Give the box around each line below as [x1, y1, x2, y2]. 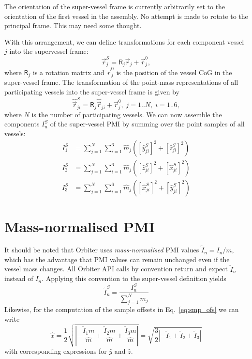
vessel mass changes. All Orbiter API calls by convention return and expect [4, 264, 228, 274]
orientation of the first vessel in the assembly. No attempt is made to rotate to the [4, 11, 248, 21]
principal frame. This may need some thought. [4, 20, 142, 31]
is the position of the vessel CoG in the [116, 67, 232, 77]
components [4, 119, 40, 129]
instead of [4, 273, 33, 283]
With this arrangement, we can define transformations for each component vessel [4, 36, 244, 47]
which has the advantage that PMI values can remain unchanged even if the [4, 254, 230, 264]
